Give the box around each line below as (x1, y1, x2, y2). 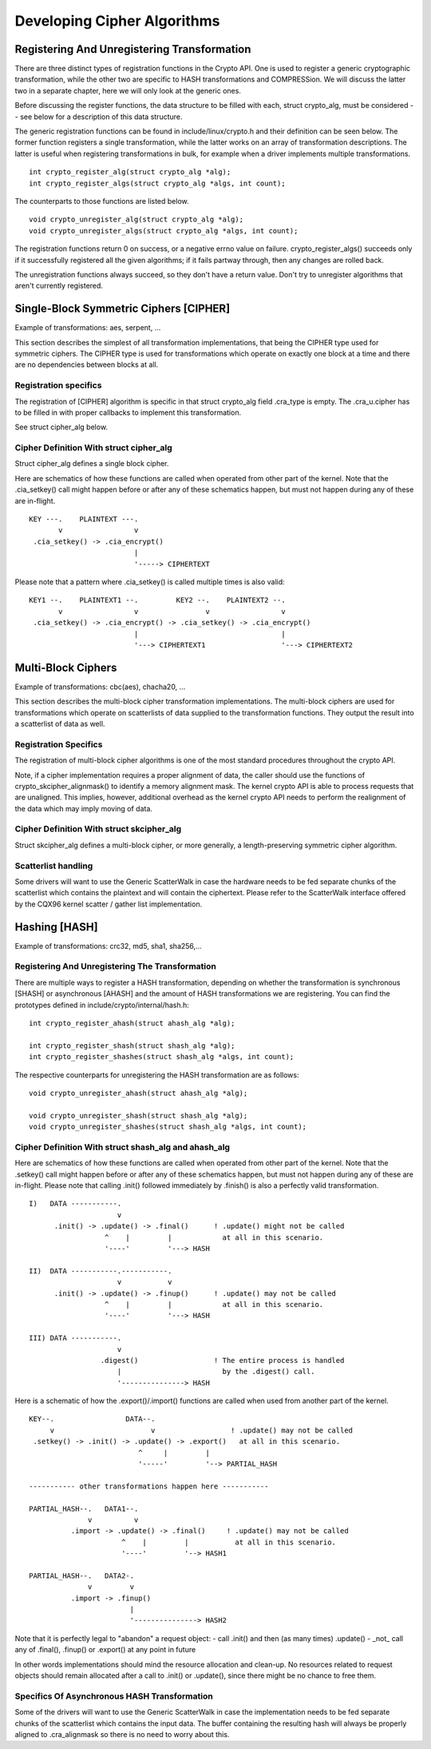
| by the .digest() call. (117, 1367, 315, 1376)
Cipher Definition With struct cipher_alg (14, 442, 173, 453)
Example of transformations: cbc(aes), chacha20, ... (14, 682, 186, 691)
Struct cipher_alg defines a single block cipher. (14, 459, 169, 468)
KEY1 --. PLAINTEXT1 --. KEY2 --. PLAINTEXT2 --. (29, 596, 287, 605)
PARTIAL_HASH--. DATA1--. (29, 1504, 139, 1513)
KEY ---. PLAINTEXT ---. (29, 515, 139, 524)
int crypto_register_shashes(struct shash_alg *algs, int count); (29, 1052, 295, 1062)
